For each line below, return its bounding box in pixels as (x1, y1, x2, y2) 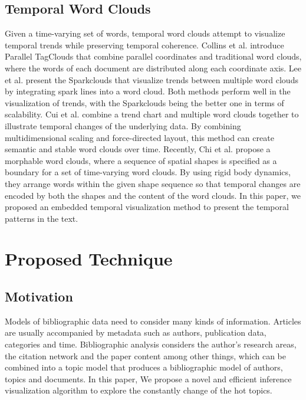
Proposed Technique (5, 247, 173, 271)
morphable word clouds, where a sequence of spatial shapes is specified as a (5, 154, 277, 166)
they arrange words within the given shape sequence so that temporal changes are (5, 177, 301, 189)
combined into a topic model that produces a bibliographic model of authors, (5, 361, 283, 373)
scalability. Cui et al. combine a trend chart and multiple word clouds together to (5, 108, 299, 120)
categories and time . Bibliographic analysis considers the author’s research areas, (5, 338, 297, 350)
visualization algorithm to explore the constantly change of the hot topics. (5, 384, 272, 396)
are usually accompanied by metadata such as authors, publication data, (5, 326, 266, 339)
